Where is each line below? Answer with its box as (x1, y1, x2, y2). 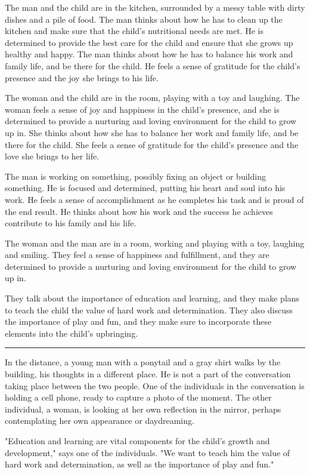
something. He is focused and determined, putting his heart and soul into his (5, 181, 286, 194)
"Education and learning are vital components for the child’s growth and (5, 435, 270, 447)
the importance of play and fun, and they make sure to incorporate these (5, 315, 272, 328)
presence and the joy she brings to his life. (5, 71, 159, 84)
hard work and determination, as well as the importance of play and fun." (5, 458, 274, 470)
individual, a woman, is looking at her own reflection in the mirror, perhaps (5, 402, 281, 415)
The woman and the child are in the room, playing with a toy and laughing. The (5, 91, 300, 104)
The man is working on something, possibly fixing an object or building (5, 170, 266, 182)
